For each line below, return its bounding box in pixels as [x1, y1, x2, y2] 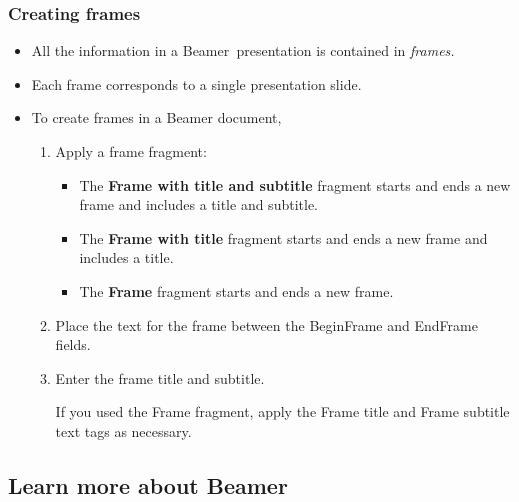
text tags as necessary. [55, 420, 192, 441]
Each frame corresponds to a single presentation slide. [31, 73, 362, 94]
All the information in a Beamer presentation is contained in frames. [31, 40, 455, 61]
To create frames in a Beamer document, [31, 107, 282, 128]
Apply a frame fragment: [55, 141, 207, 161]
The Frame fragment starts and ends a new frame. [79, 280, 394, 301]
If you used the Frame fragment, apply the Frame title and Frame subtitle [55, 401, 510, 422]
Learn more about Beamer [8, 469, 288, 500]
